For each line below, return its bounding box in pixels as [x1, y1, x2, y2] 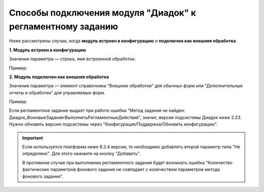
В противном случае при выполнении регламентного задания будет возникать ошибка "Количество [22, 159, 233, 166]
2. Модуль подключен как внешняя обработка [9, 74, 110, 80]
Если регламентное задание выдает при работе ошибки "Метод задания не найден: [9, 107, 185, 113]
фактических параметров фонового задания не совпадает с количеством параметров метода [22, 167, 220, 172]
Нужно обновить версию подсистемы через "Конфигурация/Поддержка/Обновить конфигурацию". [9, 121, 218, 127]
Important [22, 135, 44, 141]
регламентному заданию [9, 21, 118, 32]
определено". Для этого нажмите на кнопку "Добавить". [22, 150, 141, 156]
